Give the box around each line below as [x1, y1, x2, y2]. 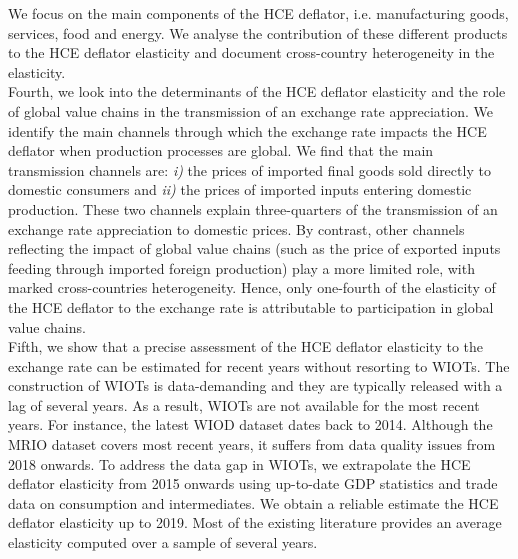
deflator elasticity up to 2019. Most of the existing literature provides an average [8, 512, 502, 533]
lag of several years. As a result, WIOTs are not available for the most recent [8, 394, 480, 415]
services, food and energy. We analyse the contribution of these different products [8, 22, 508, 43]
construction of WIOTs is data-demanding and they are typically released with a [8, 375, 503, 396]
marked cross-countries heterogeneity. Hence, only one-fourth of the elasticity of [8, 277, 496, 298]
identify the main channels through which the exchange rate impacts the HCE [8, 120, 487, 141]
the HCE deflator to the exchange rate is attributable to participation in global [8, 296, 494, 317]
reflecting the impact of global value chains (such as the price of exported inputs [8, 238, 501, 259]
